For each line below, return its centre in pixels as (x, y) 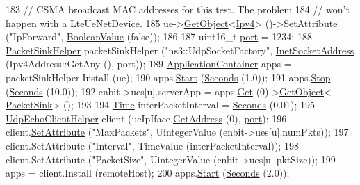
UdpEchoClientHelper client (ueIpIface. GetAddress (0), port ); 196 (146, 118)
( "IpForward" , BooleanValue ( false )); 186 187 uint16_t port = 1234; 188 (159, 37)
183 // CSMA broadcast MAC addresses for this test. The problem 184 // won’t (178, 9)
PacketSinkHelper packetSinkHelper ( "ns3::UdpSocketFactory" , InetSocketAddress (180, 50)
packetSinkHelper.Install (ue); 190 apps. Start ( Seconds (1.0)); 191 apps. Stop (168, 77)
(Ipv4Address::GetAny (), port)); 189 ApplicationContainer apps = (149, 64)
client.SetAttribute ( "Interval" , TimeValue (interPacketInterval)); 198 (152, 145)
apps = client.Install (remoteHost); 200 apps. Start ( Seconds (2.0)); (148, 173)
